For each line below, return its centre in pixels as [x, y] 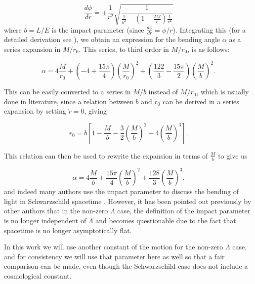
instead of [163, 92]
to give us [233, 155]
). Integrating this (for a [209, 29]
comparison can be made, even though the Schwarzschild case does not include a [126, 266]
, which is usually [223, 92]
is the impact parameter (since [98, 29]
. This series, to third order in [124, 49]
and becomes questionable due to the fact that [166, 220]
